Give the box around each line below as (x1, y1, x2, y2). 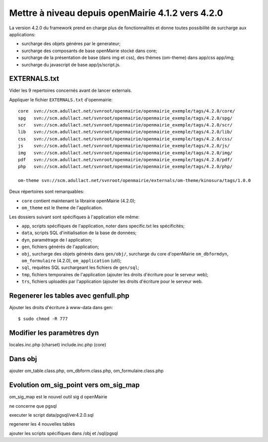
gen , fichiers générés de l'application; (21, 244, 99, 250)
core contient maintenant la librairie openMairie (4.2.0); (21, 197, 136, 203)
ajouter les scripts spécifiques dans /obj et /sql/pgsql (9, 430, 118, 436)
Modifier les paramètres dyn (9, 329, 99, 337)
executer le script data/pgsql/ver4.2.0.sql (9, 412, 94, 418)
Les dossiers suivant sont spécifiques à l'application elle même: (9, 214, 140, 220)
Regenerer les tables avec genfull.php (9, 291, 130, 300)
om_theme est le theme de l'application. (21, 205, 103, 211)
